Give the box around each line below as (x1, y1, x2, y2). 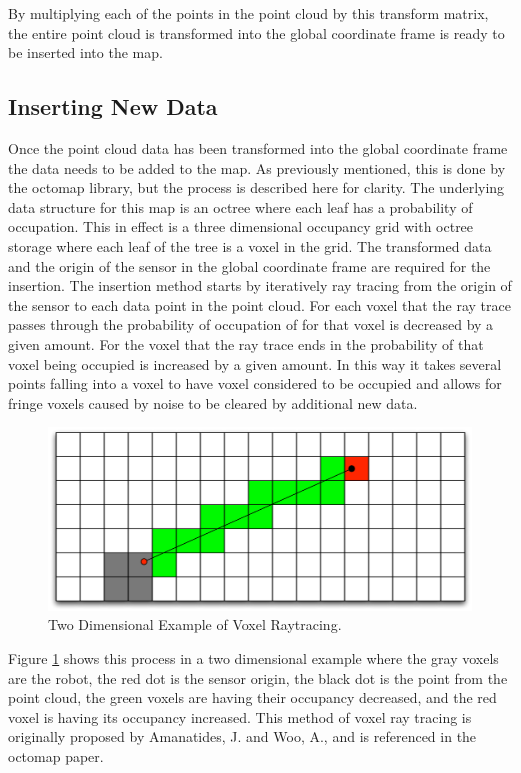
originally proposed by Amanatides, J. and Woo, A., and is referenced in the (8, 726, 477, 747)
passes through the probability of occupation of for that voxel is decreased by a (8, 314, 494, 335)
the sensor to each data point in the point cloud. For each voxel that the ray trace (8, 294, 511, 315)
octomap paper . (8, 745, 104, 766)
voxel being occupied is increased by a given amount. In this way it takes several (8, 353, 502, 374)
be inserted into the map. (8, 42, 163, 63)
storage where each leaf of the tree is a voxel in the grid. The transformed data (8, 235, 492, 256)
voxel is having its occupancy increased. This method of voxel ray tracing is (8, 706, 472, 727)
